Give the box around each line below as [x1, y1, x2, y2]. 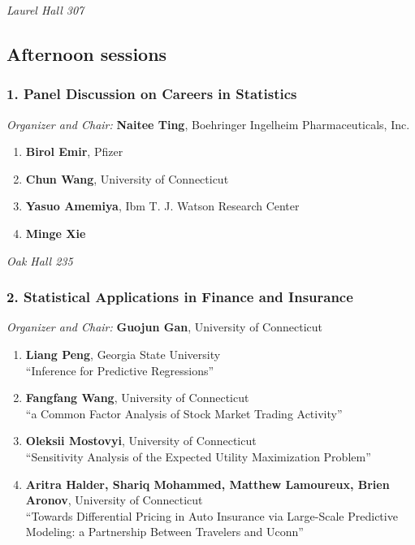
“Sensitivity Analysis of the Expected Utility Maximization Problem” [25, 448, 371, 465]
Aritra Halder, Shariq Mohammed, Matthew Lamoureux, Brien [25, 475, 390, 492]
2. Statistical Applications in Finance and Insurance [6, 287, 353, 307]
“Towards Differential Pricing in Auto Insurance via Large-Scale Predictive [25, 507, 398, 524]
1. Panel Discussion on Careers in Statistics [6, 84, 297, 104]
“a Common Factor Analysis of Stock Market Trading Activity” [25, 404, 343, 422]
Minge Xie [25, 224, 86, 241]
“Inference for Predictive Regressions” [25, 361, 214, 378]
